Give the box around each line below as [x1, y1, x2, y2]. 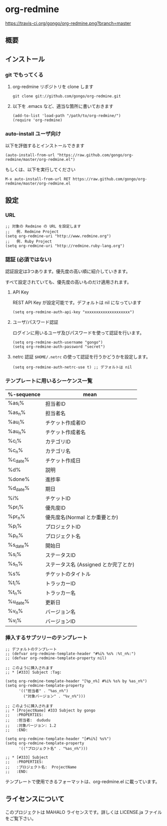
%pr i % [8, 503, 24, 511]
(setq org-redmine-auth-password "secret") [12, 344, 106, 349]
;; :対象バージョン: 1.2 [5, 723, 56, 728]
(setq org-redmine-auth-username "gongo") [12, 340, 103, 345]
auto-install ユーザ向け [5, 130, 61, 137]
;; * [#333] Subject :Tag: [5, 670, 62, 675]
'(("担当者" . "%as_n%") [18, 688, 69, 693]
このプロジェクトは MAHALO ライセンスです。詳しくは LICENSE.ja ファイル [5, 809, 162, 815]
